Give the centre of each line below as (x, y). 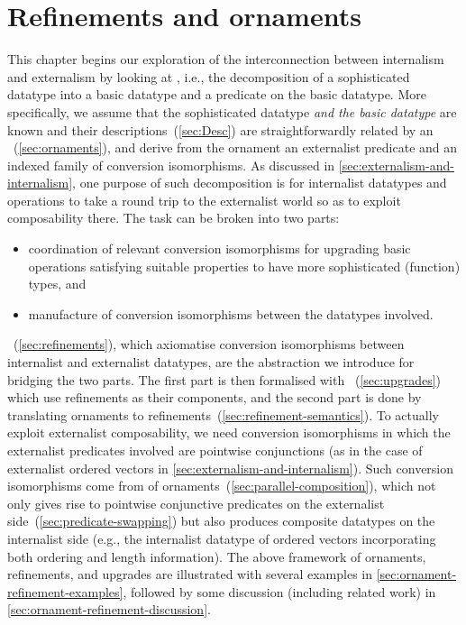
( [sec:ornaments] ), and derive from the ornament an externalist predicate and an (235, 147)
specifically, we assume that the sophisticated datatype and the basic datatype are (232, 111)
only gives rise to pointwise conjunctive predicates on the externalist (196, 503)
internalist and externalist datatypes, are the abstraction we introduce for (211, 362)
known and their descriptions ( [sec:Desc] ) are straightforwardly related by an (220, 129)
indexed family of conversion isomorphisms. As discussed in (171, 165)
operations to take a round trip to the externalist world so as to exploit (204, 200)
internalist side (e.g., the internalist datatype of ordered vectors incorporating (222, 538)
